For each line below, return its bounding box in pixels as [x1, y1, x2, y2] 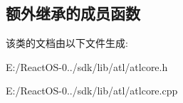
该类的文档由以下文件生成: [6, 36, 128, 50]
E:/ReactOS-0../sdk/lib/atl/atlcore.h [6, 59, 168, 74]
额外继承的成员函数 [6, 2, 140, 24]
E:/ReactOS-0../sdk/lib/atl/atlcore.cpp [6, 83, 178, 98]
